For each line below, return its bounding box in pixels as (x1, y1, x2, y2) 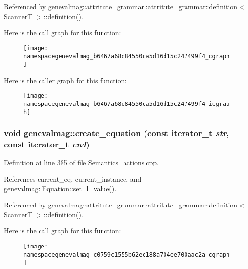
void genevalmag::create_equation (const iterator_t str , (4, 127, 229, 139)
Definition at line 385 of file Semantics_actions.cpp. (4, 157, 159, 167)
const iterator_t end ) (4, 138, 90, 150)
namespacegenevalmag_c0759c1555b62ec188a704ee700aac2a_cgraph (23, 251, 230, 258)
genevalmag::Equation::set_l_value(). (4, 183, 117, 193)
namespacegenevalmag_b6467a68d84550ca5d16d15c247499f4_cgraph (23, 53, 230, 60)
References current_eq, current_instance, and (4, 174, 142, 184)
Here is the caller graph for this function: (4, 75, 127, 85)
